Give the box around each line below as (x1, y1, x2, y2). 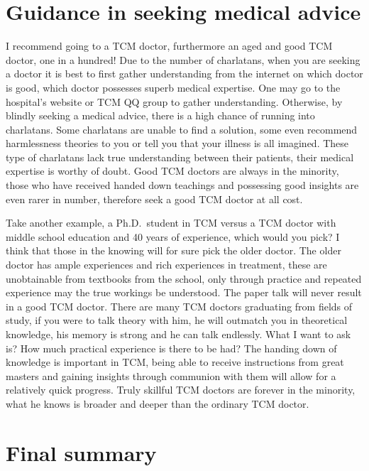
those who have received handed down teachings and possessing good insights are (6, 178, 359, 193)
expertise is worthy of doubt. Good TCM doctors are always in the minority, (6, 163, 339, 178)
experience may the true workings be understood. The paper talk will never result (6, 285, 362, 300)
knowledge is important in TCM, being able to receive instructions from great (6, 354, 344, 369)
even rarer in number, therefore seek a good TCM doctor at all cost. (6, 191, 303, 206)
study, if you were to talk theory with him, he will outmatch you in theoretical (6, 313, 348, 327)
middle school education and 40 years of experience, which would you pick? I (6, 229, 340, 244)
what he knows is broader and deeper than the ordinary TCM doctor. (6, 396, 309, 411)
